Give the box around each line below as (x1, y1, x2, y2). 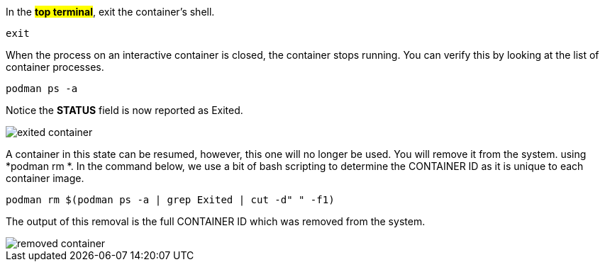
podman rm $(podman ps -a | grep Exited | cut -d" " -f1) (6, 194, 335, 205)
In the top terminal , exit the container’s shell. (6, 6, 215, 18)
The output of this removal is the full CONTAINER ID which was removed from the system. (6, 215, 426, 227)
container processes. (6, 61, 104, 73)
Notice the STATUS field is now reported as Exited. (6, 104, 243, 116)
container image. (6, 172, 84, 184)
